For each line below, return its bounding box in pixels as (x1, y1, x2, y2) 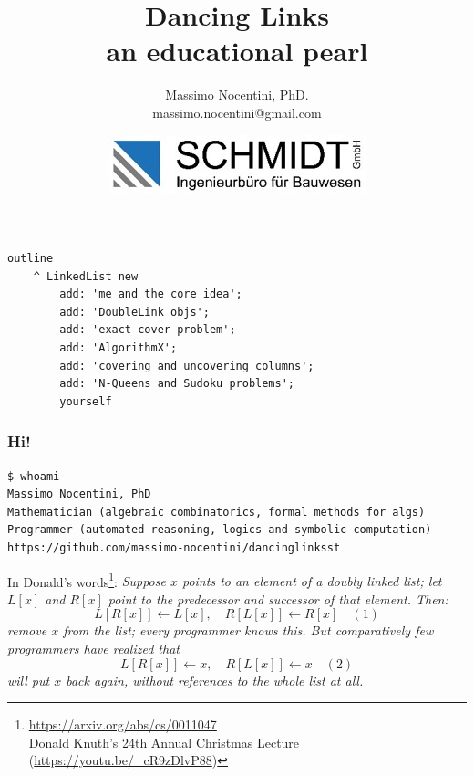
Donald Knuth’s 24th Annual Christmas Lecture (28, 732, 300, 751)
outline (7, 252, 54, 266)
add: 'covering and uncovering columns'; (59, 359, 314, 372)
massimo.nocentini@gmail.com (152, 102, 322, 121)
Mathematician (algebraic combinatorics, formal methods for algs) (7, 505, 426, 519)
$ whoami (7, 469, 60, 483)
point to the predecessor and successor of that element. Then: (108, 589, 448, 608)
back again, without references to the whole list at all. (66, 670, 364, 689)
